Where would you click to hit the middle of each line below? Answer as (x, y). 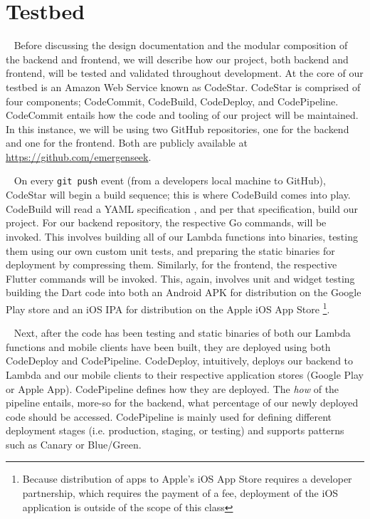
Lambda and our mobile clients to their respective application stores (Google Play (185, 374)
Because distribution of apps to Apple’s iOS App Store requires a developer (187, 479)
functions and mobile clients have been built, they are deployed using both (168, 346)
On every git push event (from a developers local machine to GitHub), (170, 180)
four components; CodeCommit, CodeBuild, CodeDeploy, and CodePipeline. (172, 101)
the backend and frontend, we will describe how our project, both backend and (177, 59)
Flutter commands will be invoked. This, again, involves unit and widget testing (180, 278)
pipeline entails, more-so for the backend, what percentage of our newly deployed (182, 403)
